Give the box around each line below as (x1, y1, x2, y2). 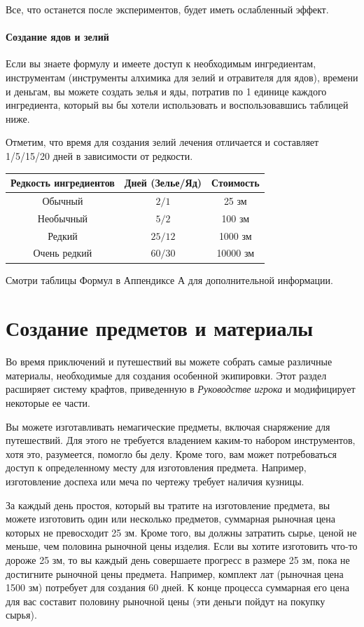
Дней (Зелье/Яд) (124, 175, 202, 190)
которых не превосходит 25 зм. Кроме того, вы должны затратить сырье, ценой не (6, 525, 357, 539)
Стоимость (211, 175, 260, 190)
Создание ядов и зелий (6, 29, 109, 44)
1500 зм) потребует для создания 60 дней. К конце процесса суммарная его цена (6, 580, 349, 595)
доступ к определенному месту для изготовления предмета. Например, (6, 460, 307, 475)
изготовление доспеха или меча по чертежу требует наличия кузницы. (6, 473, 304, 488)
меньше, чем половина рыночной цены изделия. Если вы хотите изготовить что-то (6, 539, 358, 553)
